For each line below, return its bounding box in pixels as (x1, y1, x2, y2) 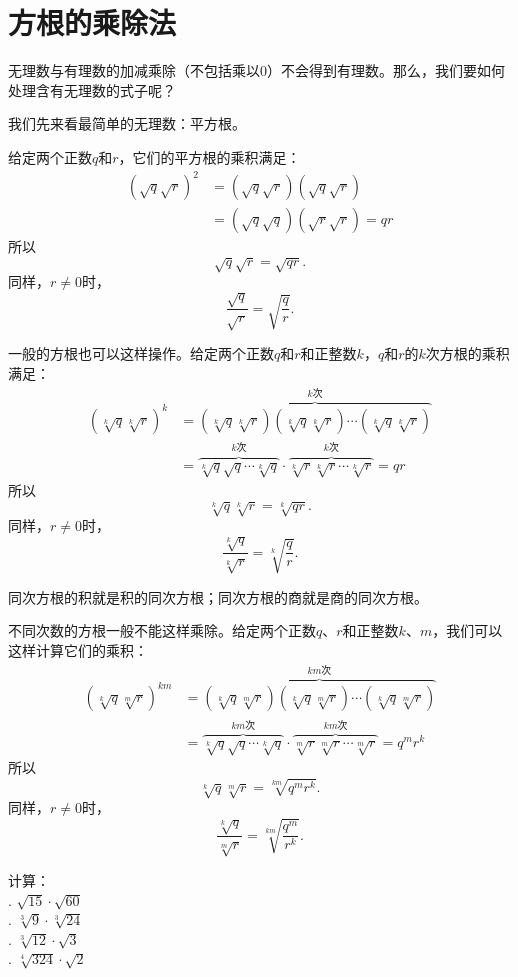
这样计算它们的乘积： (8, 640, 148, 661)
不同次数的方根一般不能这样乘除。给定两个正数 (8, 620, 316, 641)
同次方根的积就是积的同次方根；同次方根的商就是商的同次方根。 (8, 586, 428, 607)
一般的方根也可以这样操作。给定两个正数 (8, 343, 274, 364)
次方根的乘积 (425, 343, 510, 364)
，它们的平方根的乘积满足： (118, 146, 301, 167)
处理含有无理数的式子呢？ (8, 79, 176, 100)
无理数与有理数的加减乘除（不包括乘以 (8, 60, 260, 81)
